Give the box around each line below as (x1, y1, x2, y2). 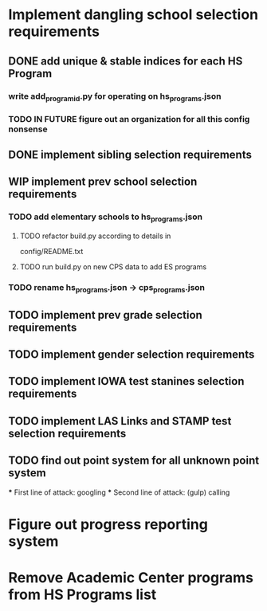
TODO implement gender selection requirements (8, 348, 255, 361)
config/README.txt (19, 247, 84, 257)
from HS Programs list (8, 586, 157, 603)
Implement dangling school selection (8, 6, 259, 24)
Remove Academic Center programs (8, 568, 253, 586)
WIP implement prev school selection (8, 175, 198, 189)
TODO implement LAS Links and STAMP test (8, 414, 232, 428)
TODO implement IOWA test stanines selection (8, 374, 245, 388)
